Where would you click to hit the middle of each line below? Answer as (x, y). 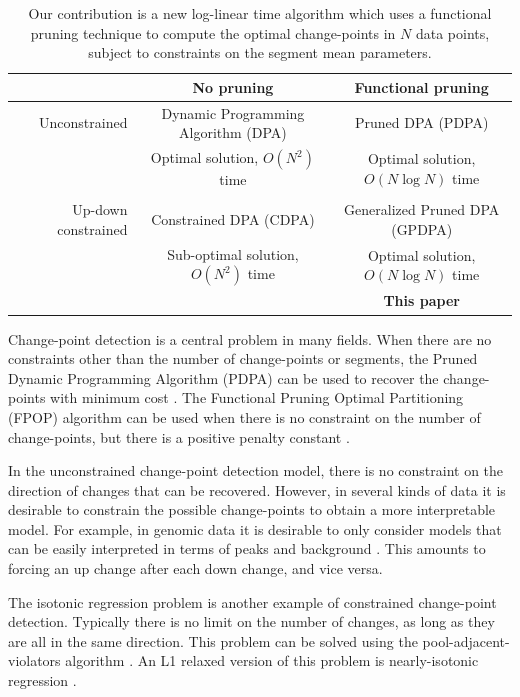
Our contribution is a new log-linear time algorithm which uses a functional (260, 13)
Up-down (100, 209)
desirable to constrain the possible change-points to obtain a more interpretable (252, 509)
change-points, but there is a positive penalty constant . (179, 436)
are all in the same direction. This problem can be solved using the (213, 640)
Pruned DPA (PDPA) (421, 122)
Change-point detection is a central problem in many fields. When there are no (250, 338)
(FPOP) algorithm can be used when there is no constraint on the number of (244, 416)
